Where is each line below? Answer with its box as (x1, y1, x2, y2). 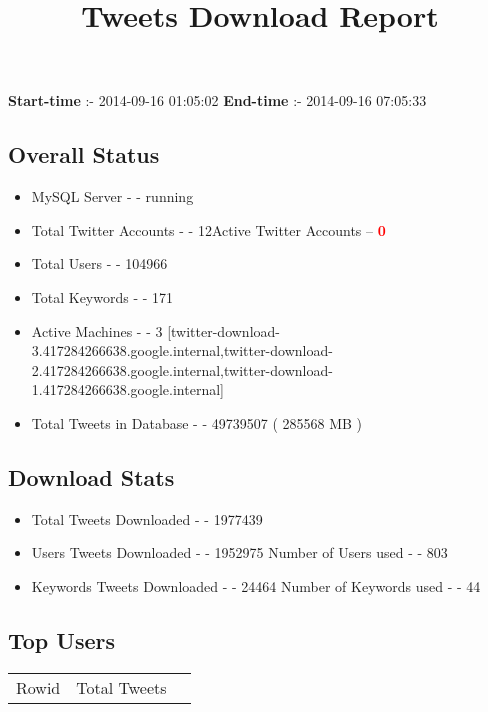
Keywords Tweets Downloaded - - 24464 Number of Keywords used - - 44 (31, 575, 481, 596)
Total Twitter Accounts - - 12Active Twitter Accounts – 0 (31, 219, 386, 240)
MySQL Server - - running (31, 186, 194, 207)
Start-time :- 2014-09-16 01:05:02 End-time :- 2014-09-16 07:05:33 (8, 90, 427, 111)
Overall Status (8, 139, 160, 170)
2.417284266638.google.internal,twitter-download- (31, 359, 333, 380)
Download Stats (8, 461, 175, 492)
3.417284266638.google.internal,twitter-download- (31, 340, 333, 361)
